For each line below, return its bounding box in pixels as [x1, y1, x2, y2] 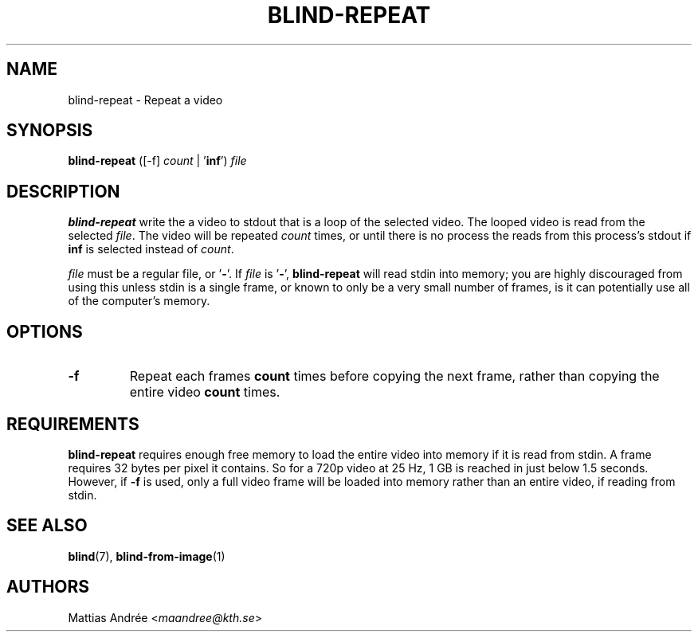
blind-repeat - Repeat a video [68, 92, 223, 107]
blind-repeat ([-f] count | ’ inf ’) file [68, 154, 247, 168]
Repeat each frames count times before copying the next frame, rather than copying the [129, 368, 660, 385]
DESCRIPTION [6, 181, 120, 202]
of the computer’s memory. [68, 294, 210, 308]
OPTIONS [6, 321, 83, 342]
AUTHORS [6, 577, 90, 597]
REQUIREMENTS [6, 413, 139, 434]
